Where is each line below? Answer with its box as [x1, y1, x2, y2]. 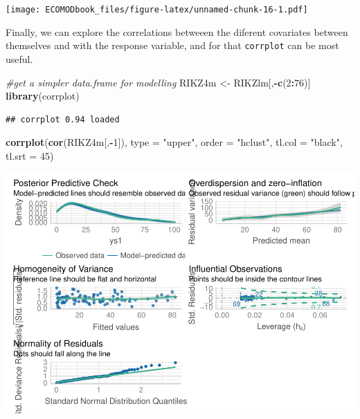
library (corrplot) [6, 89, 80, 103]
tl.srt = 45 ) [6, 148, 54, 162]
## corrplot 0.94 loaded [6, 114, 120, 124]
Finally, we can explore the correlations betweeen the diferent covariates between [6, 24, 348, 39]
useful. [6, 51, 33, 66]
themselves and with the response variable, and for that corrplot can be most [6, 38, 339, 53]
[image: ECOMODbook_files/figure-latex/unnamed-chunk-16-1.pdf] [6, 5, 308, 15]
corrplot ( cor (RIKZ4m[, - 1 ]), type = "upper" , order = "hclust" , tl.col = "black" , [6, 135, 343, 149]
